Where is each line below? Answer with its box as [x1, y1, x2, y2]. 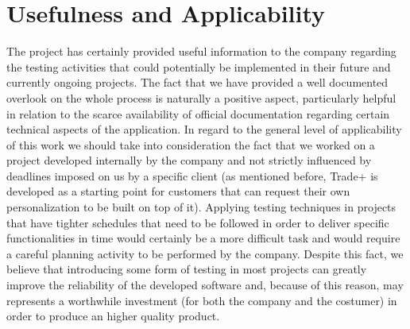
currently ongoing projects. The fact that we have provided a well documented [6, 74, 389, 91]
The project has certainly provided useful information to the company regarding [6, 43, 396, 60]
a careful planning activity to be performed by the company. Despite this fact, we [6, 245, 404, 261]
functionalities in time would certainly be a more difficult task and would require [6, 230, 400, 246]
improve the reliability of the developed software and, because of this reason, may [6, 277, 404, 293]
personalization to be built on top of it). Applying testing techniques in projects [6, 199, 396, 215]
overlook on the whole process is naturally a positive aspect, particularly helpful [6, 89, 396, 106]
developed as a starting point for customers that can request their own [6, 183, 350, 199]
